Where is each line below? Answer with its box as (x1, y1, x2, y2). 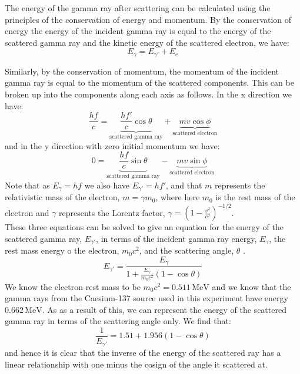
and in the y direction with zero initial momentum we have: (5, 139, 220, 151)
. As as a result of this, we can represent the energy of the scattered (42, 303, 286, 315)
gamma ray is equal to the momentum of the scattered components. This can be (5, 76, 294, 89)
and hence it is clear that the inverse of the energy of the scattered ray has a (5, 346, 281, 359)
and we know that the (212, 280, 291, 292)
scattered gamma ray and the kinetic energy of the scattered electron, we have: (5, 36, 289, 48)
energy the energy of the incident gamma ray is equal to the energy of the (5, 25, 271, 37)
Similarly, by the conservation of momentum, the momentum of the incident (5, 65, 279, 77)
